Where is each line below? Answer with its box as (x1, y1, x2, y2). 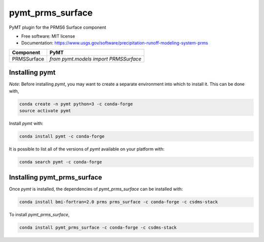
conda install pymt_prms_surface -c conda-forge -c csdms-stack (19, 225, 177, 230)
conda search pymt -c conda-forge (19, 159, 102, 164)
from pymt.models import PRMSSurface (49, 55, 142, 62)
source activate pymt (19, 108, 71, 113)
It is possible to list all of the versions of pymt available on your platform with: (9, 146, 165, 152)
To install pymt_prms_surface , (9, 212, 70, 218)
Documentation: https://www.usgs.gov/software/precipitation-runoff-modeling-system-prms (21, 40, 208, 46)
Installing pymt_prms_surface (9, 173, 102, 181)
